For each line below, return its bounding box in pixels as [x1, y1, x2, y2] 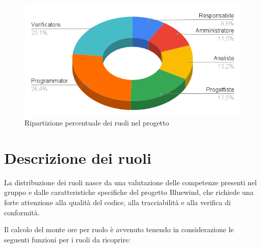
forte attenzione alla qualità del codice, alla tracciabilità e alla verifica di [4, 196, 231, 207]
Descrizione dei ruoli [4, 147, 151, 168]
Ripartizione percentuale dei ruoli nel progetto [24, 117, 169, 128]
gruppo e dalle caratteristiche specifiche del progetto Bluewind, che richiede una [4, 187, 254, 197]
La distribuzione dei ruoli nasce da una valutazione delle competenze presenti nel [4, 177, 257, 187]
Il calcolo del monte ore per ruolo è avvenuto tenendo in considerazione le [4, 224, 234, 235]
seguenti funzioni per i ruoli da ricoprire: [4, 234, 131, 244]
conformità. [4, 207, 40, 217]
